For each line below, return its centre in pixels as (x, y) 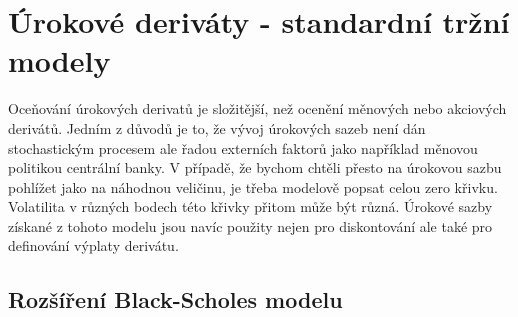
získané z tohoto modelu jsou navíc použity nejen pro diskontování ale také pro (250, 225)
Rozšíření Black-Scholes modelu (175, 299)
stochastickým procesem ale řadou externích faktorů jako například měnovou (243, 147)
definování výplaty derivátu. (93, 245)
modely (59, 60)
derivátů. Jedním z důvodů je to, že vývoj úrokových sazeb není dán (217, 127)
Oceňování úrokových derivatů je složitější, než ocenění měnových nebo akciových (257, 108)
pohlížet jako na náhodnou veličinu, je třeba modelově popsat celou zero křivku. (253, 186)
